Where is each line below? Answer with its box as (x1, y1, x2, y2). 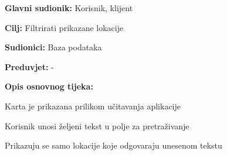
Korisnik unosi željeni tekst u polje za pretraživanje (5, 119, 189, 132)
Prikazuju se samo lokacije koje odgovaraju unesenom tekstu (5, 139, 222, 151)
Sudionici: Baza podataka (5, 41, 102, 53)
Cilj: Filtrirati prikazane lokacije (5, 21, 124, 33)
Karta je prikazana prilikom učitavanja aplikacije (5, 99, 181, 112)
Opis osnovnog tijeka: (5, 80, 93, 92)
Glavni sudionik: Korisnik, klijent (5, 2, 133, 13)
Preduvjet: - (5, 60, 54, 73)
